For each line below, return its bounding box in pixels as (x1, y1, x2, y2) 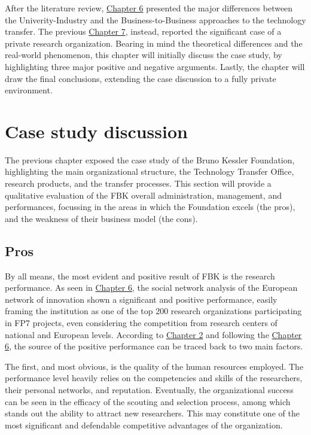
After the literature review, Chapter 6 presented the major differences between (5, 2, 293, 14)
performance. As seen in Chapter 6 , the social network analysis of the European (5, 281, 298, 294)
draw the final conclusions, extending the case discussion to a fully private (5, 72, 276, 84)
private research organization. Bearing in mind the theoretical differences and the (5, 36, 303, 49)
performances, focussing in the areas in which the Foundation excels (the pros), (5, 200, 295, 213)
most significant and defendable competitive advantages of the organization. (5, 418, 283, 431)
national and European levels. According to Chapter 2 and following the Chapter (5, 328, 302, 340)
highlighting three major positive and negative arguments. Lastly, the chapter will (5, 60, 305, 72)
